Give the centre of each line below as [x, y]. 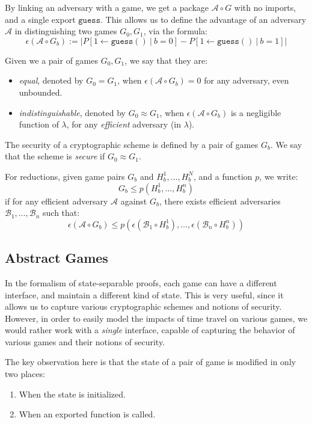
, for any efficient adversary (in [124, 124]
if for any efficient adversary [57, 201]
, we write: [279, 176]
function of [39, 124]
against [134, 201]
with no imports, [265, 7]
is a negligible [256, 112]
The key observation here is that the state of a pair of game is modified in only [151, 362]
